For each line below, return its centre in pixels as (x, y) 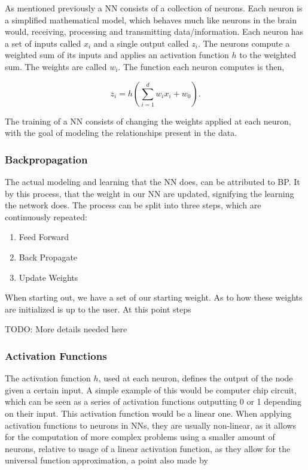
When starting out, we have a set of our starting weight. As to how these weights (154, 297)
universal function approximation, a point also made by (106, 460)
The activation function (48, 378)
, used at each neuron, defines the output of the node (196, 378)
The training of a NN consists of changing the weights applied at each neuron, (148, 121)
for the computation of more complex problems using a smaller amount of (140, 437)
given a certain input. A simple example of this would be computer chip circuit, (151, 389)
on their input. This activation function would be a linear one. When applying (148, 413)
